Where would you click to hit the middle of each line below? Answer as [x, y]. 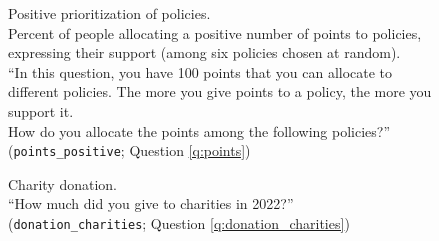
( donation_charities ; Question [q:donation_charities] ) [179, 223]
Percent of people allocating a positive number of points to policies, [215, 32]
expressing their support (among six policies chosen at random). [204, 52]
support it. [41, 110]
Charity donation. [62, 183]
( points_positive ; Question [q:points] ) [129, 150]
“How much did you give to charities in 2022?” [151, 203]
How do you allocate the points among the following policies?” [199, 130]
